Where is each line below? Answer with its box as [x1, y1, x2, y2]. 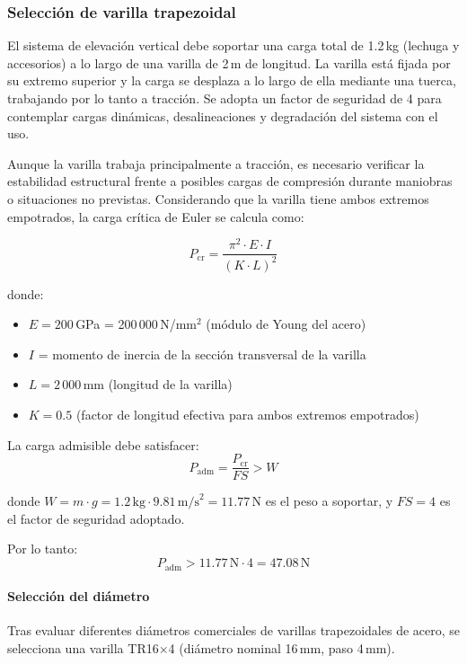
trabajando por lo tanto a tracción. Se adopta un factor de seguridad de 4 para [7, 89, 442, 107]
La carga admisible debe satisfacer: [7, 435, 199, 454]
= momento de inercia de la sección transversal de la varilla [38, 344, 366, 363]
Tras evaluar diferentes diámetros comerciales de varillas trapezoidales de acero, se [7, 621, 460, 640]
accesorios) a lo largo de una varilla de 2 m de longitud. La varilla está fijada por [7, 53, 451, 72]
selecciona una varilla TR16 [7, 638, 159, 657]
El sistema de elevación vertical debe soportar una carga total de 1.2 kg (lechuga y [7, 36, 460, 55]
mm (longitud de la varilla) [83, 375, 233, 394]
